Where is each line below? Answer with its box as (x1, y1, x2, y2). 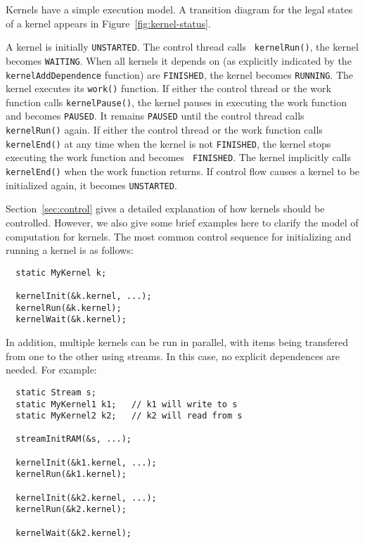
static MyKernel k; (15, 267, 107, 278)
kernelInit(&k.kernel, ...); (15, 291, 152, 302)
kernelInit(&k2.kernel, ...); (15, 492, 157, 503)
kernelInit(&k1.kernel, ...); (15, 457, 157, 468)
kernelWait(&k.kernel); (15, 314, 127, 325)
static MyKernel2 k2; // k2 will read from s (15, 411, 243, 421)
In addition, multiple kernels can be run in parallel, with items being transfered (6, 335, 348, 350)
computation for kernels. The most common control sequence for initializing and (6, 229, 352, 243)
